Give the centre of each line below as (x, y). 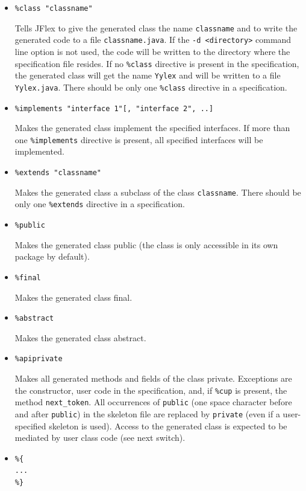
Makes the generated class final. (73, 297)
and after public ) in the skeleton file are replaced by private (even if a (147, 413)
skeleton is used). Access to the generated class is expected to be (168, 425)
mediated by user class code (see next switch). (100, 438)
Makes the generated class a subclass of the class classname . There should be (158, 192)
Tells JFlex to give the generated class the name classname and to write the (156, 27)
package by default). (52, 256)
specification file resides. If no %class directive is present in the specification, (157, 63)
